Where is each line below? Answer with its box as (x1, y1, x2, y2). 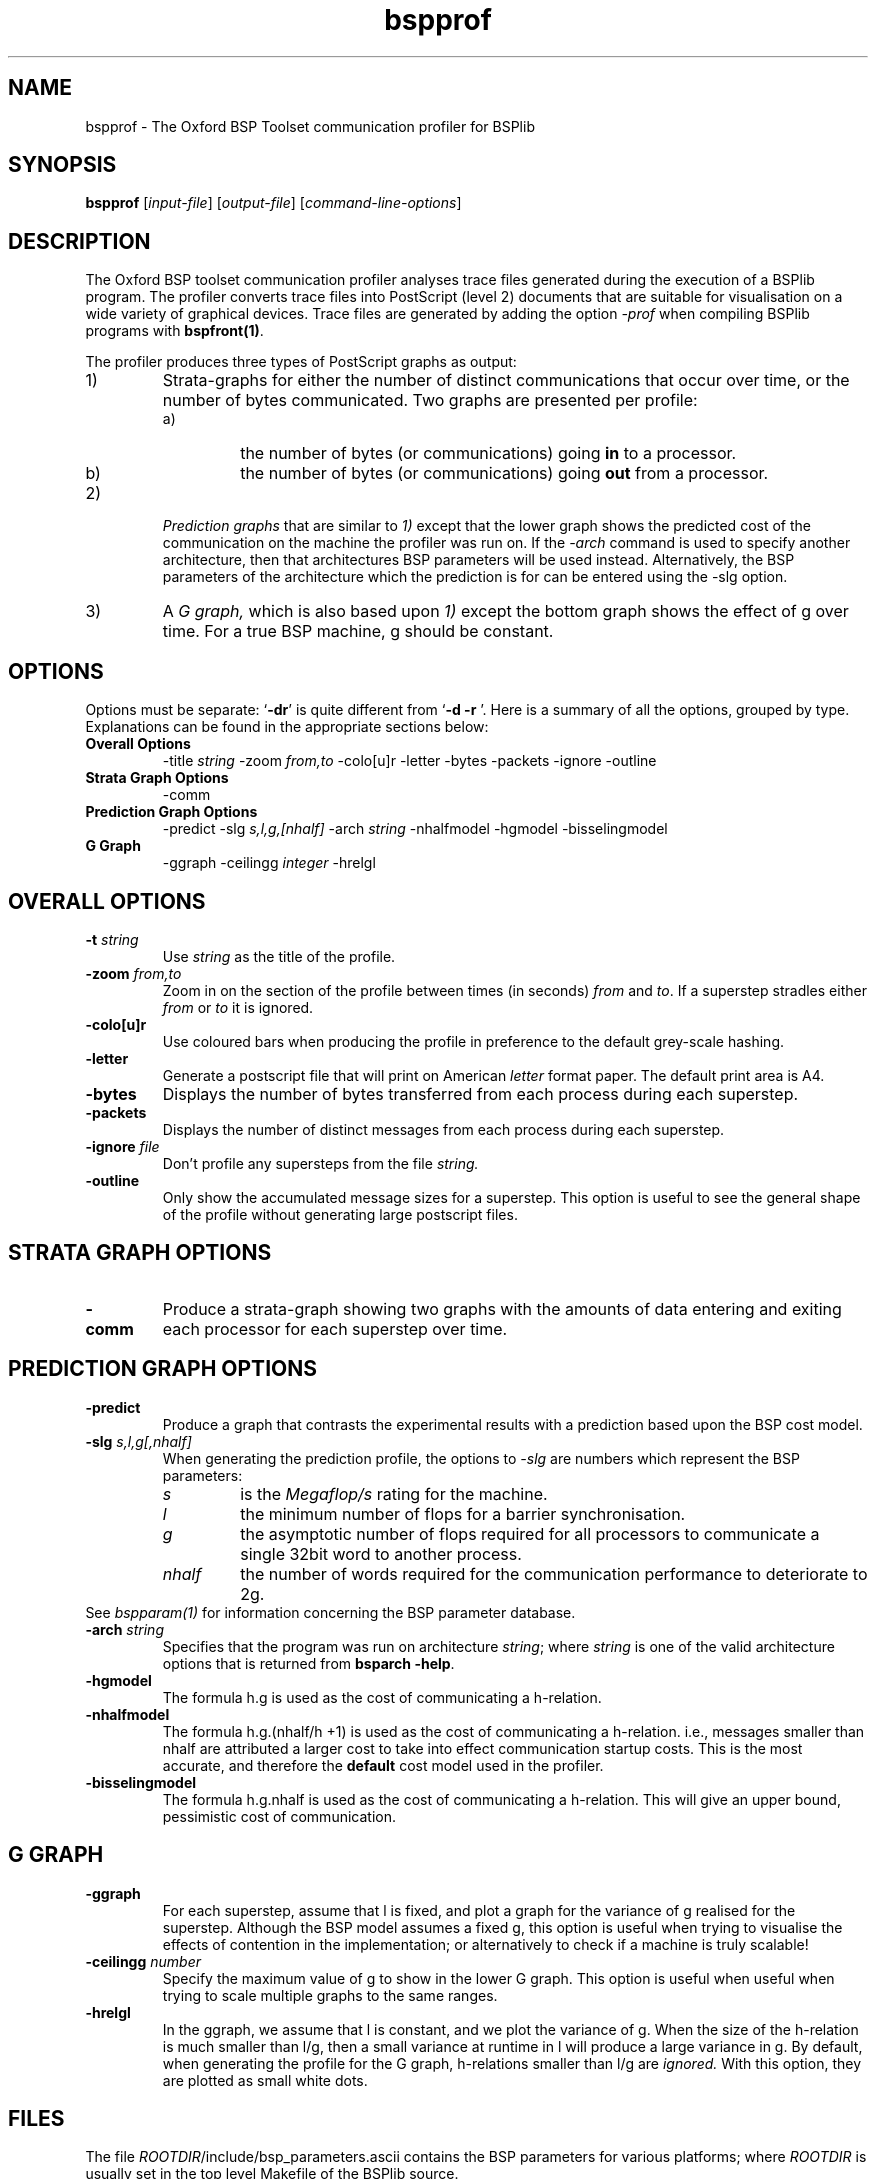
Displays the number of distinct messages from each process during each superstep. (162, 1120, 725, 1138)
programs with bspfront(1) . (85, 322, 264, 340)
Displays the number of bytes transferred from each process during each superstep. (162, 1083, 799, 1104)
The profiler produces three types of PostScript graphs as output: (85, 353, 517, 371)
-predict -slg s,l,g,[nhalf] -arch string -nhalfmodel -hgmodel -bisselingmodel (162, 820, 668, 838)
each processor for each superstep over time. (162, 1318, 508, 1339)
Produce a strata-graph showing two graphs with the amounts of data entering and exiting (162, 1298, 842, 1319)
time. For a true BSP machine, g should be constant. (162, 621, 554, 642)
